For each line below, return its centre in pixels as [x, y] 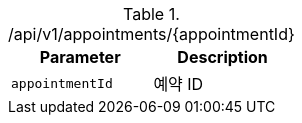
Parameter [80, 57]
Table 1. [151, 14]
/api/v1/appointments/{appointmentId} [151, 34]
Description [222, 57]
